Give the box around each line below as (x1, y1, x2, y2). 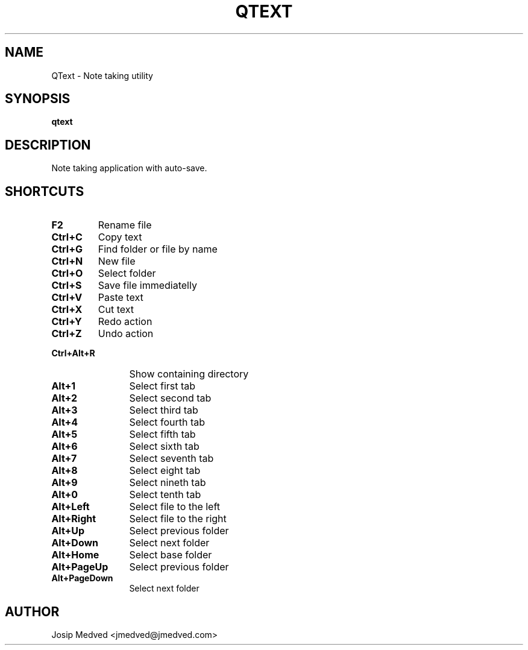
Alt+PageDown (51, 573, 113, 584)
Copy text (98, 231, 142, 244)
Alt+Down (51, 537, 99, 549)
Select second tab (129, 392, 212, 405)
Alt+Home (51, 549, 99, 561)
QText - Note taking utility (51, 70, 153, 81)
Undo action (98, 327, 154, 340)
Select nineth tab (129, 476, 206, 489)
